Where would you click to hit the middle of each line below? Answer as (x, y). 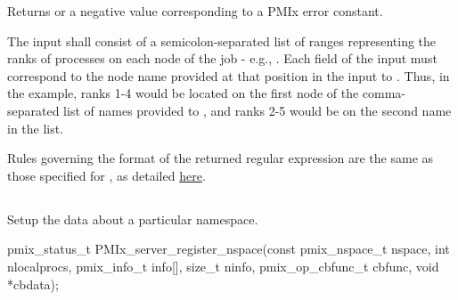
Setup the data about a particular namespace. (133, 219)
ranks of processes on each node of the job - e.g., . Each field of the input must (222, 58)
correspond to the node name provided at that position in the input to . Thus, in (229, 75)
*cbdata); (33, 284)
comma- (384, 93)
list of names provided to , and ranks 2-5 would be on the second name (258, 110)
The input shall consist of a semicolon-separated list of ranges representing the (222, 41)
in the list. (36, 128)
